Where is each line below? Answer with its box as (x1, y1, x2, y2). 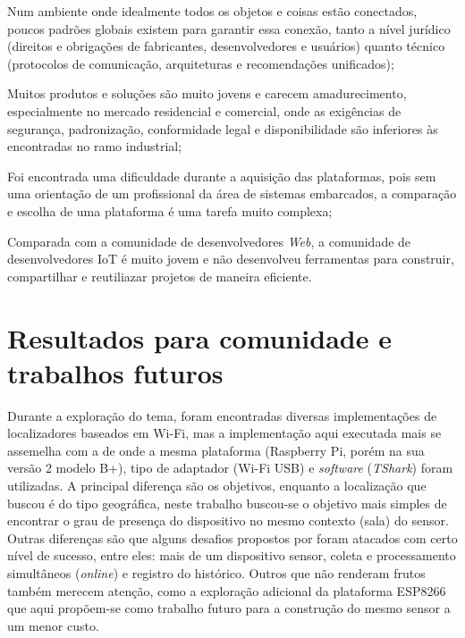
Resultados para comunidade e (7, 319, 392, 356)
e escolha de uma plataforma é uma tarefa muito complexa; (7, 201, 333, 220)
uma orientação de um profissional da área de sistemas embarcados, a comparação (7, 184, 457, 203)
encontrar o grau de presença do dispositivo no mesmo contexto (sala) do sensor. (7, 511, 449, 530)
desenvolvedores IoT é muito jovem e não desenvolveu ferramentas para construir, (7, 249, 454, 268)
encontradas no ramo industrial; (7, 137, 182, 155)
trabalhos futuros (7, 354, 224, 390)
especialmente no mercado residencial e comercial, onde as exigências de (7, 101, 402, 120)
